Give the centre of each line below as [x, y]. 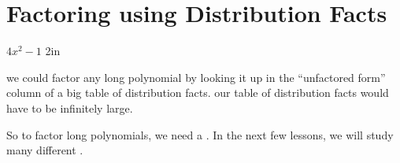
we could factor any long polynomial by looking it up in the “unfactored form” [196, 77]
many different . [45, 150]
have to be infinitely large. [70, 107]
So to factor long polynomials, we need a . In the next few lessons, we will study [200, 134]
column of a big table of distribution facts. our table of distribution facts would [198, 93]
